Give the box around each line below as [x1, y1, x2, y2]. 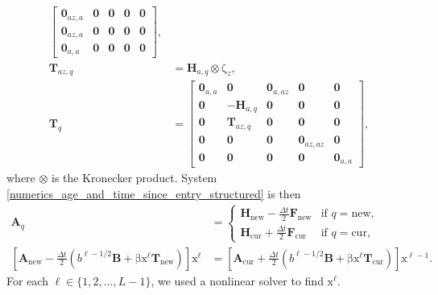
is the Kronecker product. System [52, 169, 217, 186]
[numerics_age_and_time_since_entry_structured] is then [6, 185, 301, 202]
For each [6, 272, 48, 289]
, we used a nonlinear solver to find [151, 272, 324, 289]
